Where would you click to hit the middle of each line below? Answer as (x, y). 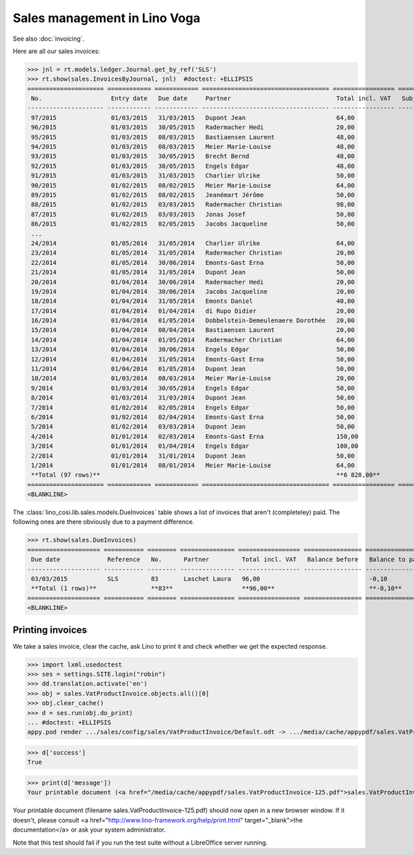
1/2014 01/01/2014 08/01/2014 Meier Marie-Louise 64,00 (193, 465)
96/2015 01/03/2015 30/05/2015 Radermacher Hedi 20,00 (193, 127)
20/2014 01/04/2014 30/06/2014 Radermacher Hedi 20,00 (193, 282)
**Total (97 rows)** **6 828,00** (206, 475)
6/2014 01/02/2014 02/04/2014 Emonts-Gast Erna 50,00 (193, 417)
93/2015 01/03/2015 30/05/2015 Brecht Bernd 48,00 (193, 156)
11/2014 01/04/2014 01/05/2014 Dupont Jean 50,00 (193, 369)
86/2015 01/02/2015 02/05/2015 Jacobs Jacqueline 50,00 (193, 224)
